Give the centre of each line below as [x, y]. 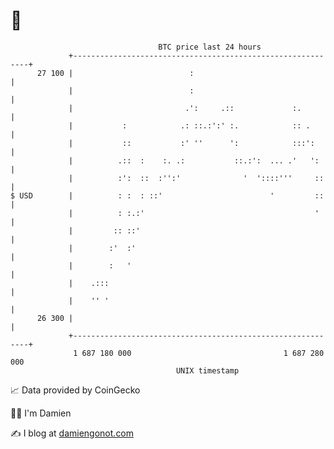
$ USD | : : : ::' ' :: [167, 195]
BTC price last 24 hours [210, 47]
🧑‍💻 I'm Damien [41, 413]
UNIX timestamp [207, 370]
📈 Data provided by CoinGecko [75, 390]
